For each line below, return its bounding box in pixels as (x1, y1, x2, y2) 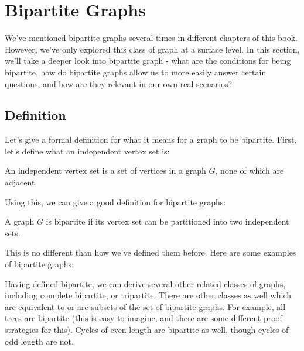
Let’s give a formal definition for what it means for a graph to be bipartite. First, (5, 133, 297, 146)
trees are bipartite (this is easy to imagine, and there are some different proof (5, 312, 282, 324)
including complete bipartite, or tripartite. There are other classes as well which (5, 289, 292, 301)
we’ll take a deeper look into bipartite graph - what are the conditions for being (5, 54, 291, 67)
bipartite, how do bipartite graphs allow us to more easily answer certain (5, 66, 267, 78)
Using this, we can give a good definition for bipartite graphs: (5, 195, 226, 208)
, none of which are (215, 164, 284, 177)
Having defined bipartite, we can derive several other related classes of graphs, (5, 277, 286, 290)
